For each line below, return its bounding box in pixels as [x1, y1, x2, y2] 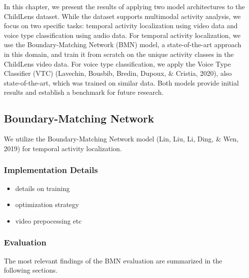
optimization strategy [15, 199, 79, 209]
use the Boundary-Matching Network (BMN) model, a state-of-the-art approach [4, 39, 241, 50]
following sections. [4, 265, 58, 275]
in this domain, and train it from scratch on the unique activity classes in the [4, 49, 234, 59]
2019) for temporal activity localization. [4, 143, 122, 153]
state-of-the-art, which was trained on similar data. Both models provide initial [4, 77, 239, 87]
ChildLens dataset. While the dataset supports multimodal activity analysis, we [4, 11, 241, 21]
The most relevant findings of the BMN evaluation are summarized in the [4, 255, 222, 265]
